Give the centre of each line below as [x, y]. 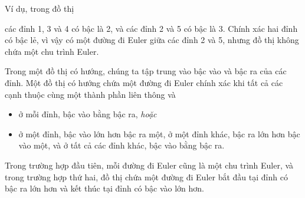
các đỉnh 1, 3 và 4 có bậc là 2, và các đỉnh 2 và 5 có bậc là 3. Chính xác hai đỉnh [151, 28]
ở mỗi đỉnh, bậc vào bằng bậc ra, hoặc [88, 114]
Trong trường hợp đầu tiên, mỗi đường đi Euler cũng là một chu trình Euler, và [149, 165]
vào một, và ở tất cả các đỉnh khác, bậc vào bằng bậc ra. [122, 145]
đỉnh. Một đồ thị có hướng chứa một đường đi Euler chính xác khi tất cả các [144, 82]
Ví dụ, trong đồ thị [40, 8]
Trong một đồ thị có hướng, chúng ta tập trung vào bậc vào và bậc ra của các [146, 71]
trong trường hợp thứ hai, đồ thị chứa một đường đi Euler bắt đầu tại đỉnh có [146, 176]
